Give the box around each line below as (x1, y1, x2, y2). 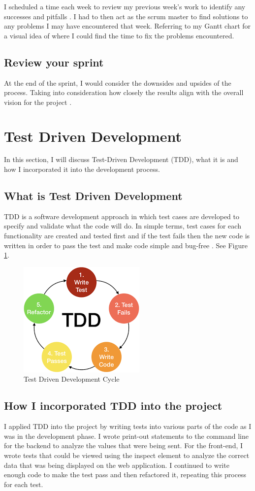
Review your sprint (4, 54, 104, 69)
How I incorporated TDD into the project (4, 398, 223, 413)
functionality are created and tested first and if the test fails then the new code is (4, 230, 250, 241)
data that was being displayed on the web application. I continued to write (4, 459, 229, 470)
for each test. (4, 479, 43, 489)
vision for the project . (4, 97, 72, 107)
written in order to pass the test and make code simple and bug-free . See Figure (4, 240, 248, 250)
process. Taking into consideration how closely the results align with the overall (4, 87, 244, 98)
